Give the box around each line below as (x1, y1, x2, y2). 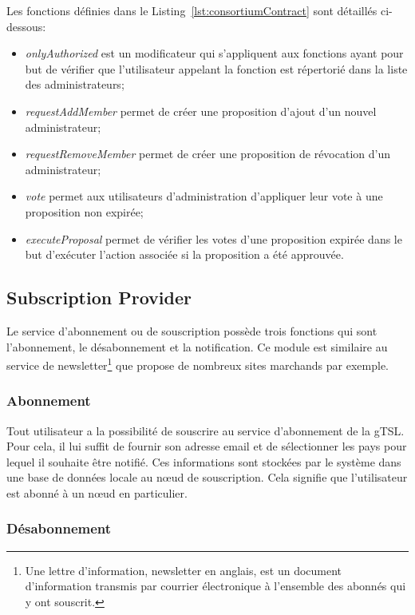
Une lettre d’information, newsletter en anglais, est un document (25, 561, 342, 578)
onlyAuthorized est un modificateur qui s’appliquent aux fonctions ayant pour (25, 45, 404, 61)
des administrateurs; (25, 76, 125, 93)
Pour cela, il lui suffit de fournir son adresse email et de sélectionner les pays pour (6, 438, 407, 454)
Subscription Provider (6, 285, 192, 310)
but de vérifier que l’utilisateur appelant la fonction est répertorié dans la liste (25, 60, 408, 77)
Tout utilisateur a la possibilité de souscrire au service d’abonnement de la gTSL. (6, 422, 405, 438)
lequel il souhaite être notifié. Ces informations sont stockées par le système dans (6, 453, 401, 470)
